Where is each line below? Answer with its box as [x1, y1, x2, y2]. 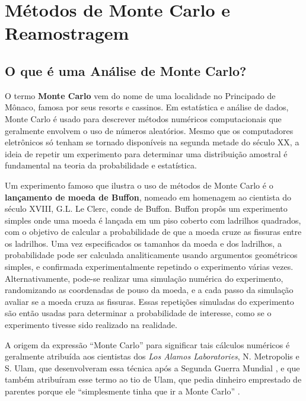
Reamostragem [5, 21, 129, 45]
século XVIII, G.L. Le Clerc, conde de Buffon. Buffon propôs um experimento [5, 202, 288, 215]
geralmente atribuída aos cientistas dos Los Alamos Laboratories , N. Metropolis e [5, 350, 299, 362]
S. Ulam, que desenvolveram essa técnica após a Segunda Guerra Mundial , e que [5, 361, 300, 374]
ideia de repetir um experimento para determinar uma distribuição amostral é [5, 147, 288, 160]
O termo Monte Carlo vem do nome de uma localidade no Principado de [5, 89, 276, 101]
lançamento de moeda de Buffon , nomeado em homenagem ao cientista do [5, 190, 292, 203]
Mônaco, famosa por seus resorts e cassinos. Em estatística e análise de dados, [5, 101, 289, 113]
